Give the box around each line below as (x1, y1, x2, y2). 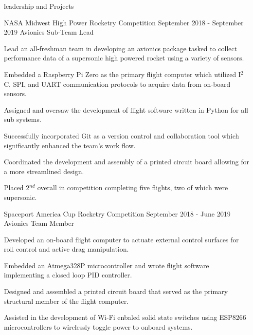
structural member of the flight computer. (4, 296, 129, 306)
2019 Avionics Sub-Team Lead (4, 27, 94, 37)
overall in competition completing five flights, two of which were (37, 182, 228, 193)
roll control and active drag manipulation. (4, 244, 129, 254)
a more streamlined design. (4, 166, 84, 176)
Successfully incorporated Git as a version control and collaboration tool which (4, 130, 239, 140)
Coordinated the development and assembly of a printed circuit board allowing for (4, 157, 249, 167)
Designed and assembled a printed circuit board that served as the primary (4, 286, 228, 296)
